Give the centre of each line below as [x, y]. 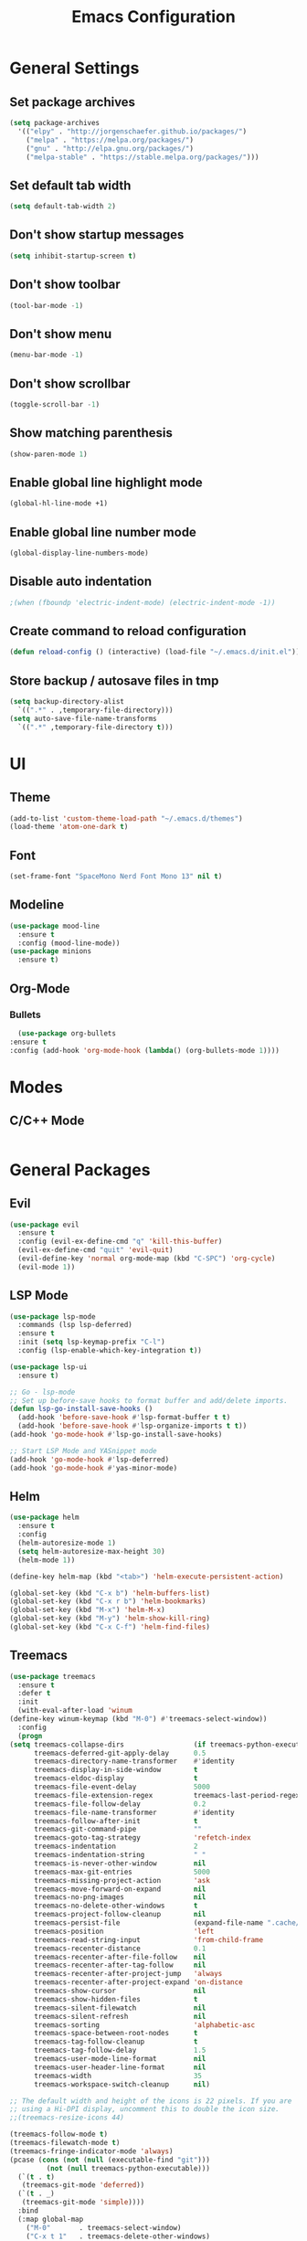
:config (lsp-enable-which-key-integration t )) [110, 1351]
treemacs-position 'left [124, 1931]
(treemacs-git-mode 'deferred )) [83, 2185]
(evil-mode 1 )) [47, 1267]
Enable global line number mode [103, 532]
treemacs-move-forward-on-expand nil [120, 1889]
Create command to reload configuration [128, 631]
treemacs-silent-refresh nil [120, 2016]
